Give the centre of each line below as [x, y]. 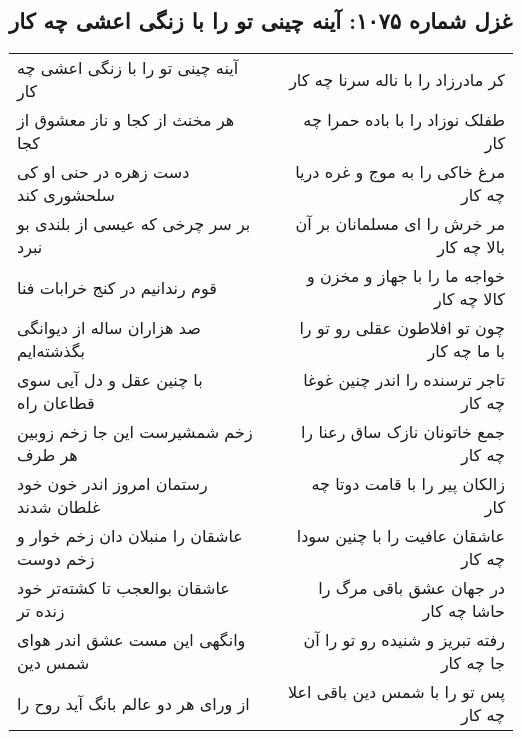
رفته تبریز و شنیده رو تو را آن [404, 640]
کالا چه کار [469, 299]
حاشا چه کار [463, 611]
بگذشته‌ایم [51, 351]
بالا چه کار [471, 247]
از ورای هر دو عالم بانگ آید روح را [133, 703]
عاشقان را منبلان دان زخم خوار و [130, 536]
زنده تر [41, 611]
